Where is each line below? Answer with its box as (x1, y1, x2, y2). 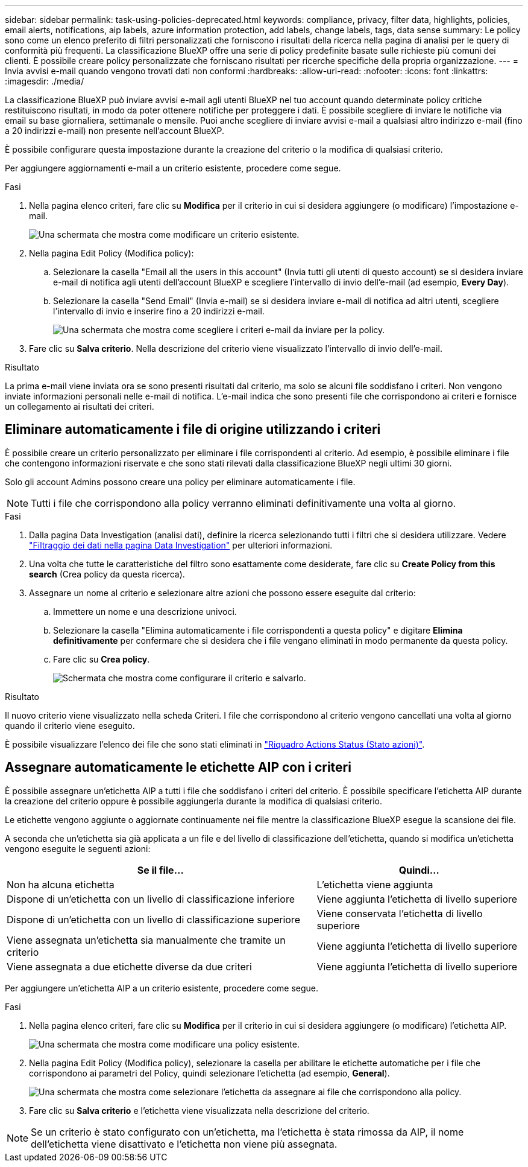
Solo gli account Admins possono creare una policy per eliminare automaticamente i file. (5, 476, 356, 487)
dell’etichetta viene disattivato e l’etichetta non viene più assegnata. (31, 1137, 338, 1150)
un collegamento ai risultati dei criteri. (5, 401, 154, 412)
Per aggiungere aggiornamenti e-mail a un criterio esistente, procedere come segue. (5, 163, 341, 173)
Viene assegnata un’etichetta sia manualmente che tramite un (7, 933, 286, 946)
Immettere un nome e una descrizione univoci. (53, 606, 237, 617)
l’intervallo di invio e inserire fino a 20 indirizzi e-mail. (53, 306, 265, 316)
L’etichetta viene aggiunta (316, 878, 433, 891)
